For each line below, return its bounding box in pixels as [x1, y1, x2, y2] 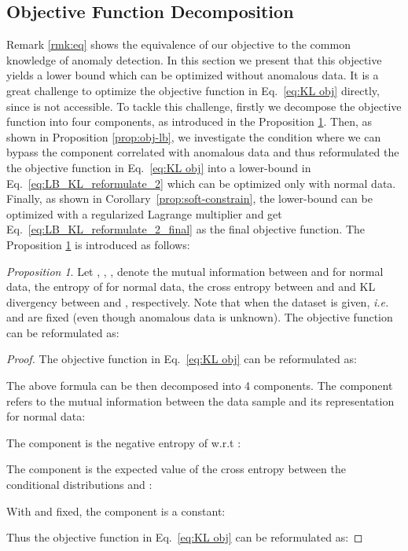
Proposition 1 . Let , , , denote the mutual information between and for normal [6, 263, 384, 279]
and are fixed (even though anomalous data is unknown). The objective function [6, 309, 393, 325]
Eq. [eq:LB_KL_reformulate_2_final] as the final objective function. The [6, 221, 365, 237]
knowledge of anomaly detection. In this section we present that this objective [6, 51, 382, 68]
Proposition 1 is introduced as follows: [6, 236, 190, 252]
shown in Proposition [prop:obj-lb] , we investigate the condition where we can [6, 128, 381, 145]
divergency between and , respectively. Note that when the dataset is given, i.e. [6, 293, 389, 310]
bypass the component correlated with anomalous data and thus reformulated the [6, 144, 399, 160]
